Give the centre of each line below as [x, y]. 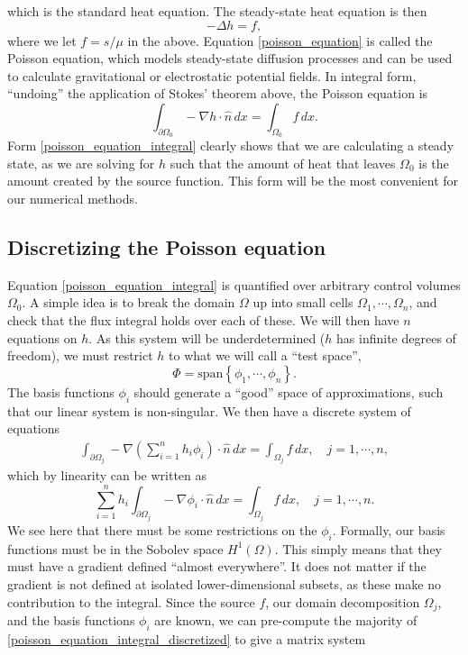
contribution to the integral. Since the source [131, 601]
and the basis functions [71, 620]
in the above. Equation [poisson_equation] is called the [280, 40]
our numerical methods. [73, 198]
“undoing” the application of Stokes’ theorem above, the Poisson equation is [218, 93]
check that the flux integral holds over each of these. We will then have [203, 319]
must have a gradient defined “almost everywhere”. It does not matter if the [217, 566]
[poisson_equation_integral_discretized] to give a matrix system [187, 638]
